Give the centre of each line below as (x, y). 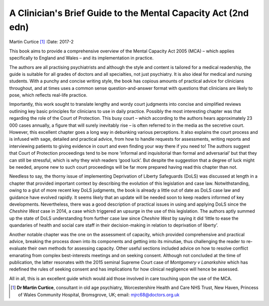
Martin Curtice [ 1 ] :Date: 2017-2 (42, 42)
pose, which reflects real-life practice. (48, 95)
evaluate (18, 248)
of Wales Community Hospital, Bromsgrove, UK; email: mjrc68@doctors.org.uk (99, 295)
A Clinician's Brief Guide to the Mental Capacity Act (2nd (129, 13)
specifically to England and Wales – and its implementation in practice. (81, 58)
